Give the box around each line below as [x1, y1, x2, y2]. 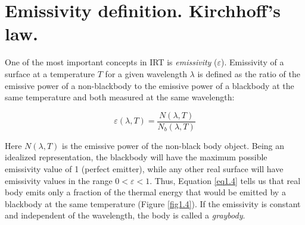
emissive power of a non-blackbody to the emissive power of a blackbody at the [5, 79, 294, 91]
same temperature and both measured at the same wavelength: [5, 91, 235, 103]
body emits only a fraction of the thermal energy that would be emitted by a [5, 186, 286, 198]
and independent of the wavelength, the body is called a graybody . [5, 209, 245, 221]
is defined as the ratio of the [197, 67, 300, 80]
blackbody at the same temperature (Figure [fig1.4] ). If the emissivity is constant [5, 197, 301, 210]
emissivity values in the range [5, 174, 113, 186]
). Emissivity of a [221, 56, 284, 68]
